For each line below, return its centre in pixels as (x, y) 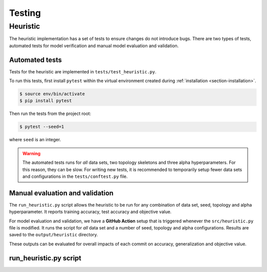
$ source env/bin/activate (52, 94)
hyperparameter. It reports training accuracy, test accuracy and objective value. (90, 212)
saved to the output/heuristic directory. (54, 235)
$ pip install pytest (46, 101)
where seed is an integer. (35, 140)
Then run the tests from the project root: (50, 113)
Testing (25, 13)
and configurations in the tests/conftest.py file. (75, 176)
